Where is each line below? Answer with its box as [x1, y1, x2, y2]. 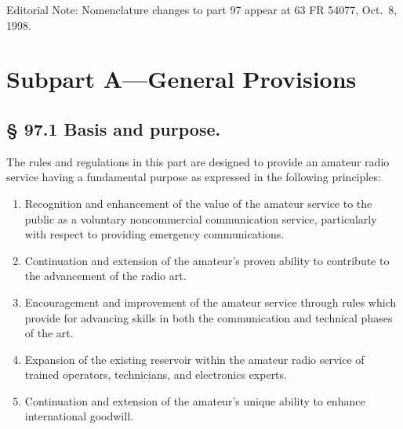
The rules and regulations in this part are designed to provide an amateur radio [6, 153, 390, 169]
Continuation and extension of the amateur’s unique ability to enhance [24, 392, 365, 409]
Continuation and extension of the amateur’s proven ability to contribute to [24, 252, 390, 268]
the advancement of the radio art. [24, 267, 187, 284]
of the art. [24, 325, 74, 341]
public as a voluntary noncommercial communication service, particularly [24, 210, 377, 227]
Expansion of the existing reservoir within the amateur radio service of [24, 351, 365, 367]
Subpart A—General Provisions [6, 63, 357, 95]
